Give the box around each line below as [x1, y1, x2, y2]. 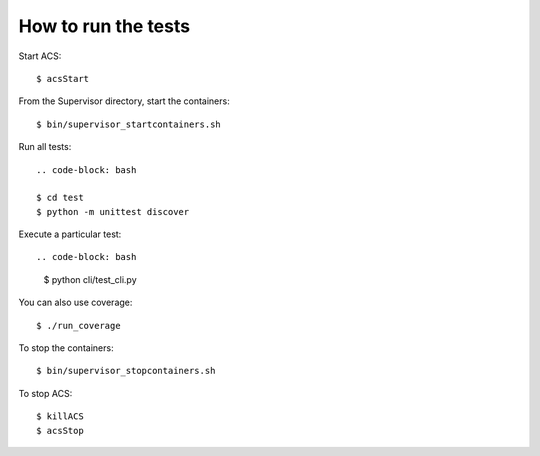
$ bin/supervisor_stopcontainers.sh [36, 365, 216, 377]
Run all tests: [18, 141, 72, 153]
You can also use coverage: [18, 296, 133, 309]
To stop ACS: [18, 387, 73, 399]
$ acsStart [36, 73, 90, 84]
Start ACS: [18, 50, 62, 62]
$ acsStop [36, 425, 84, 436]
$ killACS [36, 411, 84, 422]
